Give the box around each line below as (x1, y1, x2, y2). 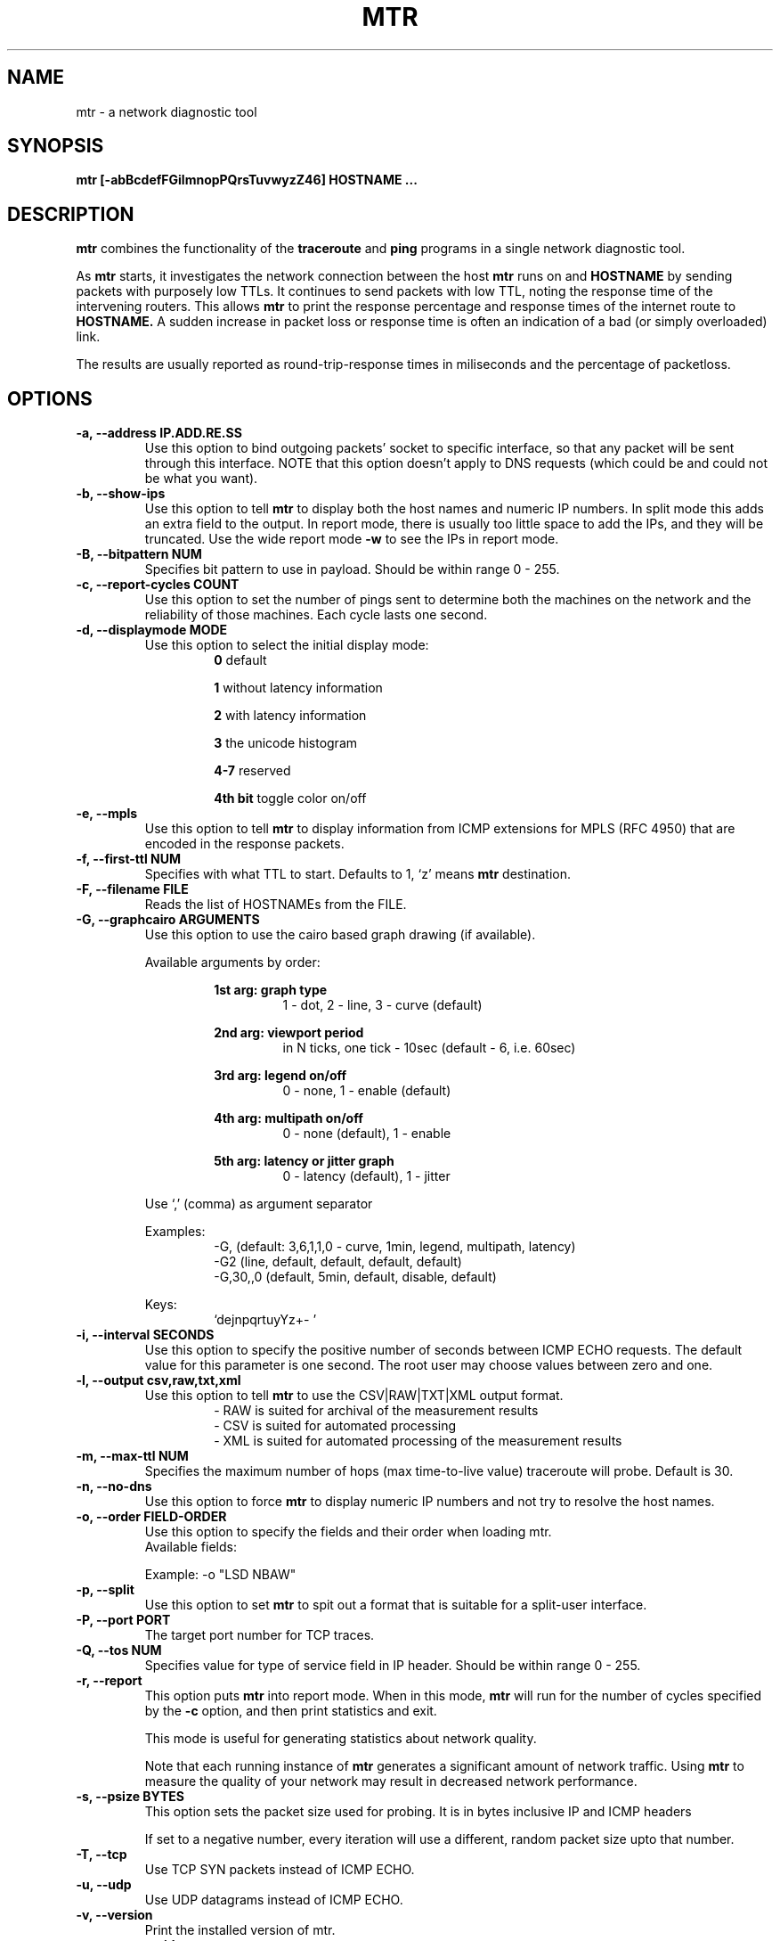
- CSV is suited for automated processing (214, 1418, 457, 1434)
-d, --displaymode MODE (76, 622, 228, 638)
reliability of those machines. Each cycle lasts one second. (144, 607, 488, 623)
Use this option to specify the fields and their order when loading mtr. (144, 1524, 552, 1540)
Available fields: (144, 1539, 237, 1555)
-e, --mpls (76, 806, 138, 822)
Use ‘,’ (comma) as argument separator (144, 1196, 373, 1212)
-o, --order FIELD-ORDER (76, 1509, 227, 1525)
